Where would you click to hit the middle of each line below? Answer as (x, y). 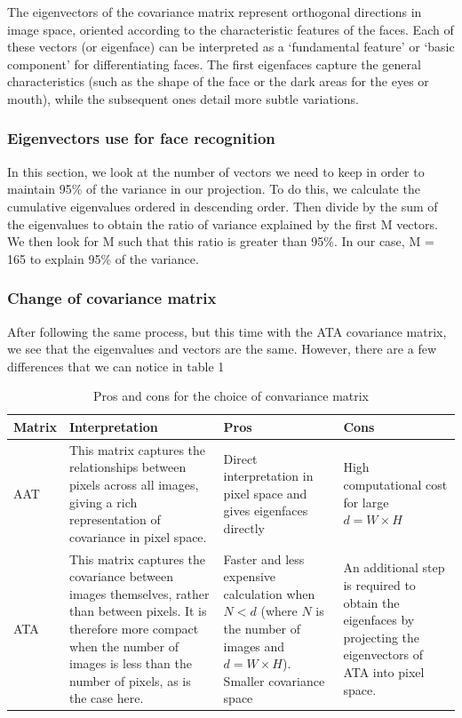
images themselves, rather (139, 593)
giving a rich (103, 502)
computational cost (395, 484)
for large (366, 502)
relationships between (127, 467)
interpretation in (268, 476)
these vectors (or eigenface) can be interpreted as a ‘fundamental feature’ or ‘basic (231, 47)
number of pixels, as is (130, 680)
